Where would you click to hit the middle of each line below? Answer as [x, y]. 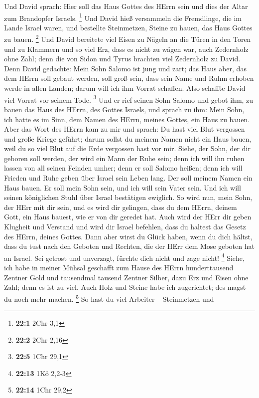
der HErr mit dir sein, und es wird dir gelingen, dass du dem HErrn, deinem [121, 207]
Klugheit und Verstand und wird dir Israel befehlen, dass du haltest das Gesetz [125, 227]
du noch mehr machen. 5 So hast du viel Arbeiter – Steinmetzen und [109, 298]
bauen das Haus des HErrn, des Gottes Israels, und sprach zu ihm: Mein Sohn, [124, 109]
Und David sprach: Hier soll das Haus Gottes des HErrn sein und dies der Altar [126, 6]
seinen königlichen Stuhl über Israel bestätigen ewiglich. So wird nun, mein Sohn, [128, 197]
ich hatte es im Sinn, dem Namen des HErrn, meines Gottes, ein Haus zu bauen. [127, 119]
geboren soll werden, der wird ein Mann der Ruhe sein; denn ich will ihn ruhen [124, 158]
